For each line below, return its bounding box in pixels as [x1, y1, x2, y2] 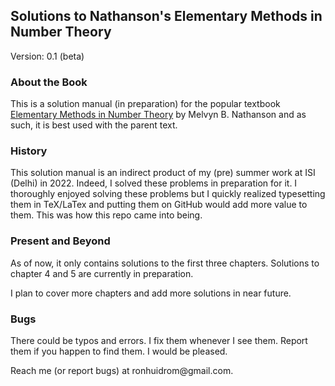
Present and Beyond [10, 234, 111, 248]
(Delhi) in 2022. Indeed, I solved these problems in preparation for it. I [10, 177, 298, 189]
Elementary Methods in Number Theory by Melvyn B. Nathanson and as [10, 109, 307, 121]
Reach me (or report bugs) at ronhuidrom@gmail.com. [10, 365, 234, 376]
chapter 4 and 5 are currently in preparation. [10, 267, 194, 279]
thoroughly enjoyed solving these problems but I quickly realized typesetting [10, 188, 326, 200]
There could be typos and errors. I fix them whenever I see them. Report [10, 335, 308, 346]
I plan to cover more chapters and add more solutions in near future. [10, 287, 292, 299]
